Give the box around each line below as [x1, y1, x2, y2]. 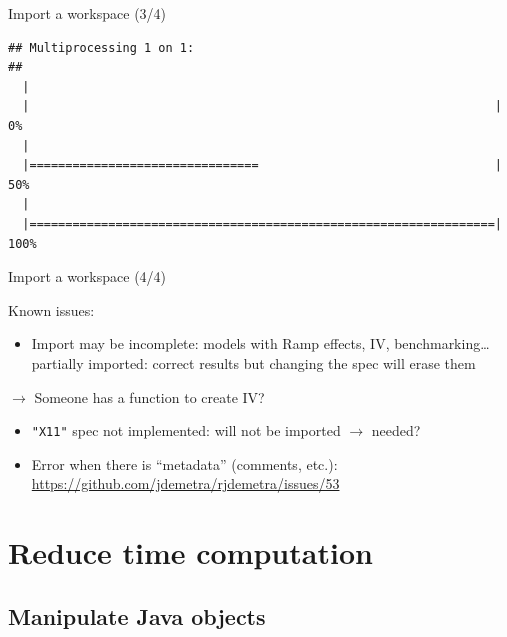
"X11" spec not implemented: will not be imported [31, 420, 341, 441]
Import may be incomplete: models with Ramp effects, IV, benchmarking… [31, 333, 490, 354]
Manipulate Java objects [8, 600, 266, 631]
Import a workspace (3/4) [8, 3, 167, 23]
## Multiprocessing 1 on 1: [8, 40, 195, 55]
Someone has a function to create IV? [34, 386, 265, 407]
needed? [371, 420, 421, 441]
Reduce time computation [8, 532, 373, 573]
